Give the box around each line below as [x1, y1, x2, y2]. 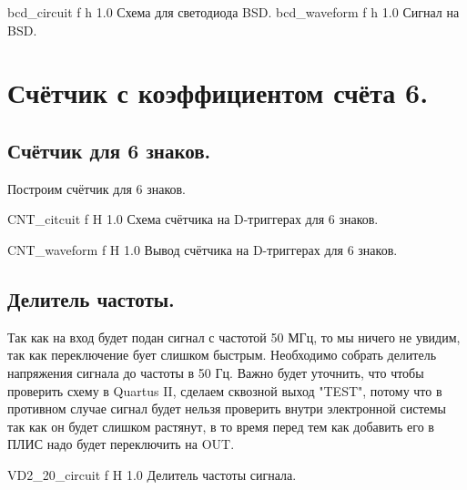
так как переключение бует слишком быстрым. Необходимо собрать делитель [7, 345, 437, 364]
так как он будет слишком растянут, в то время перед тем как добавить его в [7, 416, 434, 435]
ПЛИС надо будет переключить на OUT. [7, 434, 235, 454]
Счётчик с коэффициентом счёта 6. [7, 74, 429, 111]
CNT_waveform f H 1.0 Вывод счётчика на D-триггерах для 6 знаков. [7, 240, 398, 259]
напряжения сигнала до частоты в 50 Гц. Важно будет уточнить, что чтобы [7, 362, 424, 382]
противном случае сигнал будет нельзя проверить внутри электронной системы [7, 399, 447, 418]
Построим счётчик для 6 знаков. [7, 179, 186, 198]
